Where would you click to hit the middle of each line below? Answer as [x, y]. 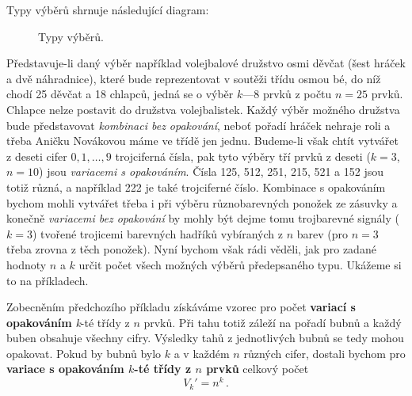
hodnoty [27, 264]
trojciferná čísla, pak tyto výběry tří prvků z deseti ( [243, 156]
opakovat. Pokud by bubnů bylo [84, 353]
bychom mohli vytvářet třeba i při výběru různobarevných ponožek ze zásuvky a [202, 202]
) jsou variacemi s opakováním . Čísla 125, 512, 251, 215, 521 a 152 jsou [212, 171]
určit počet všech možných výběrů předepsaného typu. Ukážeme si [240, 264]
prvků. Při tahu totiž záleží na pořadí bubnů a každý [273, 322]
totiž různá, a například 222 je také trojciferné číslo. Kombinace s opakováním [196, 187]
